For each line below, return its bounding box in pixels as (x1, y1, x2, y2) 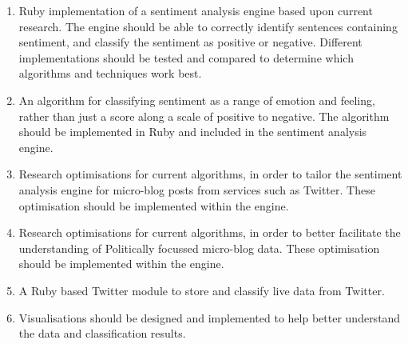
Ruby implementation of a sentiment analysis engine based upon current (18, 2, 373, 18)
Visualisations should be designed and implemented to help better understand (18, 309, 401, 326)
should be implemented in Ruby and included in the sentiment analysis (18, 123, 367, 140)
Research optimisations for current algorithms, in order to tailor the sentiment (18, 166, 402, 182)
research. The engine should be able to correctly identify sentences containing (18, 18, 398, 34)
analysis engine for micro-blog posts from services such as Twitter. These (18, 181, 375, 198)
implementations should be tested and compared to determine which (18, 49, 354, 66)
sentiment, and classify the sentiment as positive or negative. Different (18, 34, 362, 50)
